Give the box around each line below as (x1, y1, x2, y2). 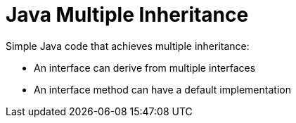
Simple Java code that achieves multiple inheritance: (6, 39, 250, 52)
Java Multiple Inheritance (6, 3, 249, 27)
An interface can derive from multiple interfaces (34, 61, 256, 74)
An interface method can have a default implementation (34, 83, 291, 96)
